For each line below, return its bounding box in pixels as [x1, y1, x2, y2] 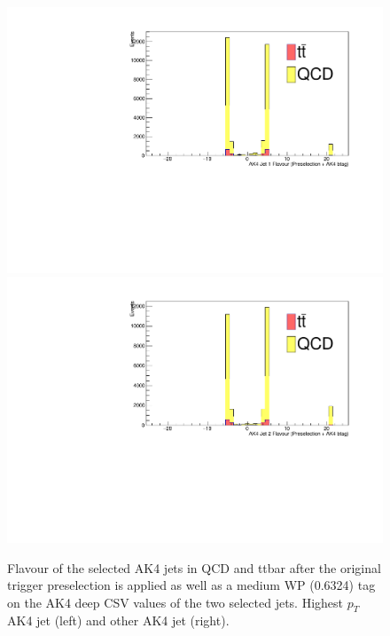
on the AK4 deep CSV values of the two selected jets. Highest [7, 593, 344, 611]
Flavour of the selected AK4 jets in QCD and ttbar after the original [7, 558, 381, 577]
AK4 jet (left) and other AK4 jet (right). [7, 611, 230, 630]
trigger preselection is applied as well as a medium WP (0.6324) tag [7, 576, 376, 594]
